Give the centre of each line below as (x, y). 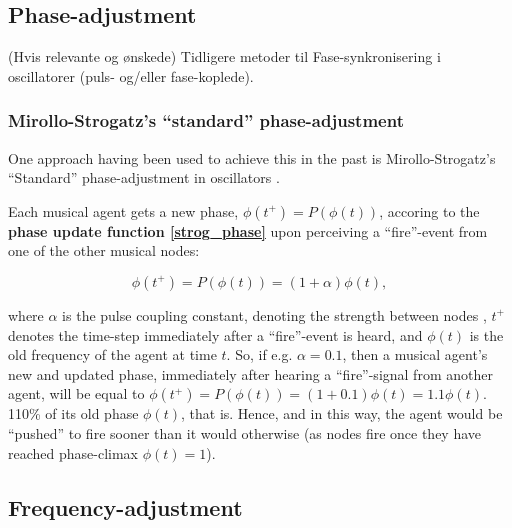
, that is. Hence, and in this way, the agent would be (341, 413)
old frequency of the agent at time (112, 354)
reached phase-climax (73, 452)
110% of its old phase (73, 413)
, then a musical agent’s (415, 354)
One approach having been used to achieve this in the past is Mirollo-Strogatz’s (252, 157)
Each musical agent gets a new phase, (123, 210)
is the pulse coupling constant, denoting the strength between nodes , (274, 314)
